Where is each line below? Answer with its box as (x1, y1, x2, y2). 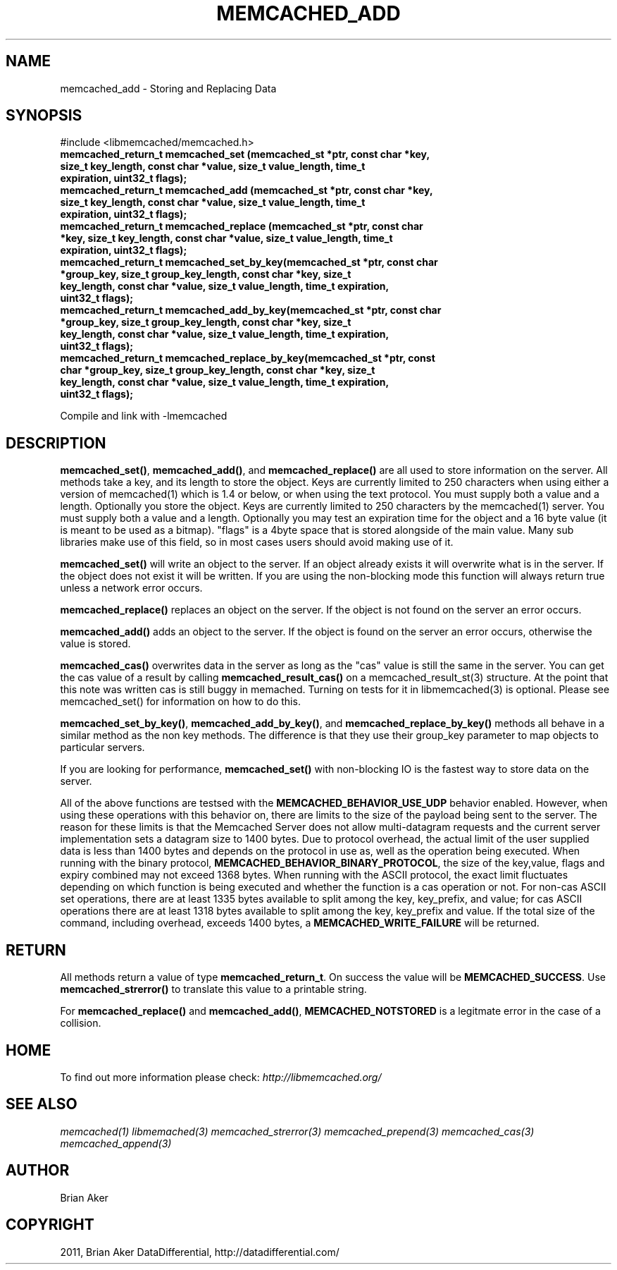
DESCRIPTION (6, 434, 106, 452)
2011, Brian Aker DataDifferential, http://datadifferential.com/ (60, 1245, 339, 1258)
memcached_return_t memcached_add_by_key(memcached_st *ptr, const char (60, 304, 442, 317)
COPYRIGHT (6, 1216, 94, 1234)
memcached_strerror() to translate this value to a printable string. (60, 983, 367, 996)
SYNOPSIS (6, 106, 82, 125)
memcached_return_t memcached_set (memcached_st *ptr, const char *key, (60, 148, 430, 161)
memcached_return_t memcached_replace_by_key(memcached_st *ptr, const (60, 352, 435, 365)
